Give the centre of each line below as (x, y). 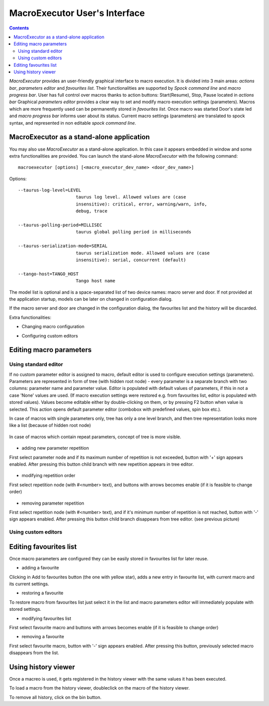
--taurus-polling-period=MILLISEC (60, 225)
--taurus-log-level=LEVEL (50, 190)
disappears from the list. (34, 653)
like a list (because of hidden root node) (50, 425)
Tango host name (95, 281)
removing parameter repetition (53, 503)
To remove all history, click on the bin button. (55, 697)
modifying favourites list (47, 618)
